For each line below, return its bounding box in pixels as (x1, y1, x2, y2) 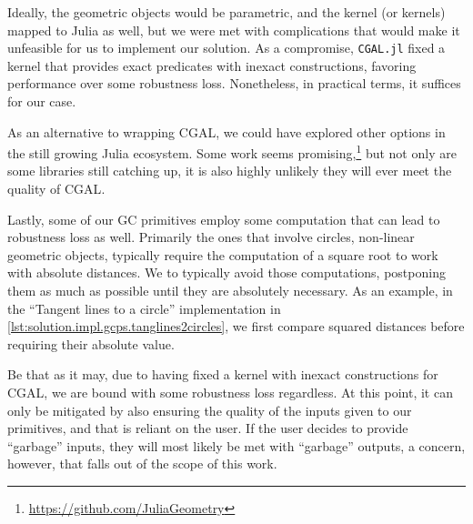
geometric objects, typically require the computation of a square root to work (7, 245, 438, 264)
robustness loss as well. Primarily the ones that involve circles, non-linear (7, 227, 415, 247)
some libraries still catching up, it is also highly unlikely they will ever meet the (7, 161, 452, 180)
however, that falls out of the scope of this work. (7, 454, 277, 473)
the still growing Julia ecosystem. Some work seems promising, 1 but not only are (7, 141, 457, 162)
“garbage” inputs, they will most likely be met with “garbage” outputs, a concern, (7, 436, 466, 455)
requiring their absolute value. (7, 334, 175, 353)
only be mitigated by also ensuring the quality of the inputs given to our (7, 400, 412, 419)
